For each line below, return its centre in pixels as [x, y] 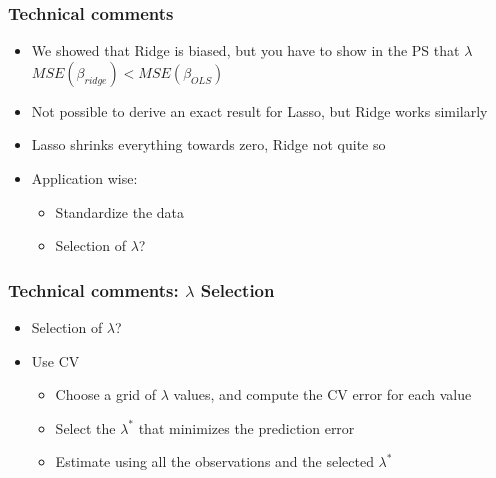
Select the [85, 427]
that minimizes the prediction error [246, 427]
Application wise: [84, 178]
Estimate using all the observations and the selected [214, 461]
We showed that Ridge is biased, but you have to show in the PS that [245, 50]
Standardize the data [119, 211]
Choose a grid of [106, 394]
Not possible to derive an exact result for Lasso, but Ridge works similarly [259, 110]
